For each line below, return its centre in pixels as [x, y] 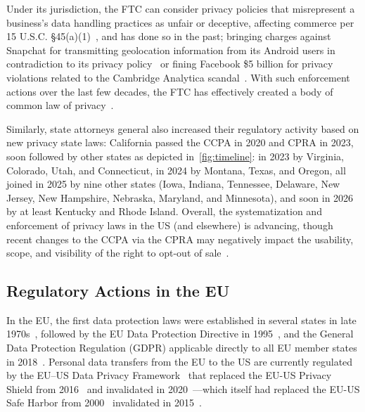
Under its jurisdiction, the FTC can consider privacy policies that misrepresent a [181, 8]
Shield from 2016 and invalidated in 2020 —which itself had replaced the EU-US [183, 388]
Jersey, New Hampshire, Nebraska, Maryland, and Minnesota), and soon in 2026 [180, 197]
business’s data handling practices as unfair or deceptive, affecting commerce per [180, 22]
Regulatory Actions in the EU [118, 291]
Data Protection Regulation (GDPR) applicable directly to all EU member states [182, 348]
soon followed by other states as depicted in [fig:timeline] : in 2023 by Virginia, [175, 156]
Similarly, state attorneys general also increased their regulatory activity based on [183, 128]
